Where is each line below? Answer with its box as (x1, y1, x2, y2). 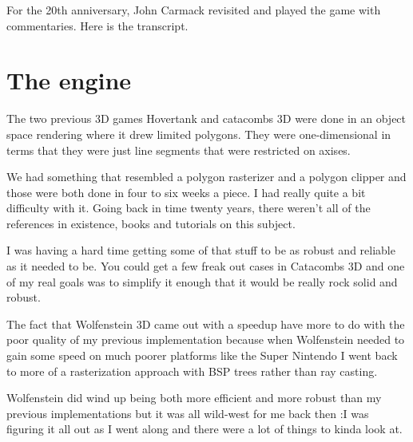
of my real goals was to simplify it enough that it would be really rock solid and (6, 273, 398, 290)
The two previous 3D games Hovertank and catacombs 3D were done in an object (6, 110, 407, 127)
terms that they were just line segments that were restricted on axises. (6, 141, 351, 158)
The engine (6, 64, 132, 97)
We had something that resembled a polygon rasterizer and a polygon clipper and (6, 168, 407, 185)
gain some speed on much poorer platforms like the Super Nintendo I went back (6, 347, 398, 364)
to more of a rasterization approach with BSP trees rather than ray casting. (6, 362, 378, 379)
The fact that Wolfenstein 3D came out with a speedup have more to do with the (6, 315, 405, 332)
